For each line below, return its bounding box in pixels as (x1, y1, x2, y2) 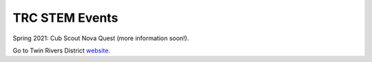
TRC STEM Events (12, 10, 118, 25)
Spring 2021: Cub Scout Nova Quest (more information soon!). (12, 34, 189, 42)
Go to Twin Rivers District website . (12, 46, 110, 55)
